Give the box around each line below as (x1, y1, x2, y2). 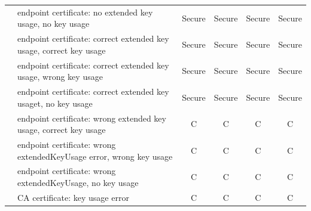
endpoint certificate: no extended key (17, 5, 153, 18)
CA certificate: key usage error (17, 191, 129, 203)
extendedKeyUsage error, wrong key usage (17, 150, 173, 162)
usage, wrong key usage (17, 70, 103, 83)
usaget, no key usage (17, 97, 93, 109)
